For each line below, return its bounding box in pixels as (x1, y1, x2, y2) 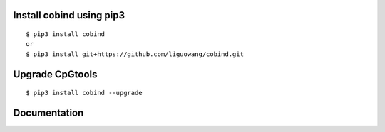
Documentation (13, 107, 84, 119)
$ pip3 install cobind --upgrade (26, 89, 143, 97)
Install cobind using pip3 (13, 9, 125, 21)
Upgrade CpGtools (13, 68, 98, 80)
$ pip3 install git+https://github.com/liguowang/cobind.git (26, 50, 244, 58)
